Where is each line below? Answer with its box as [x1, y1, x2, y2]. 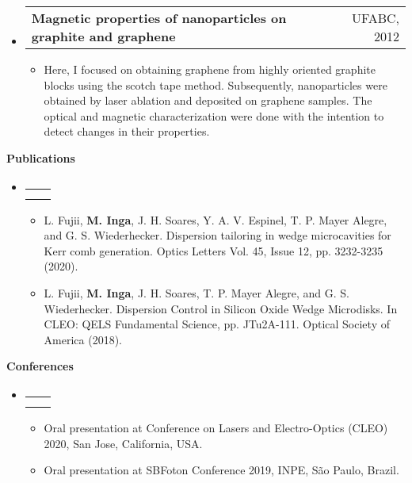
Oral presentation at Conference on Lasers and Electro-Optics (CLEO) [44, 419, 388, 435]
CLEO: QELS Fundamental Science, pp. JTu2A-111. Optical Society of [44, 316, 390, 332]
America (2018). [44, 331, 123, 347]
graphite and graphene [31, 27, 176, 45]
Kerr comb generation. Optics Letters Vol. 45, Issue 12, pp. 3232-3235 [44, 242, 383, 259]
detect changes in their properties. [44, 123, 210, 140]
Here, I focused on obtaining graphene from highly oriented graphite [44, 61, 376, 77]
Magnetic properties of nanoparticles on [31, 9, 287, 27]
